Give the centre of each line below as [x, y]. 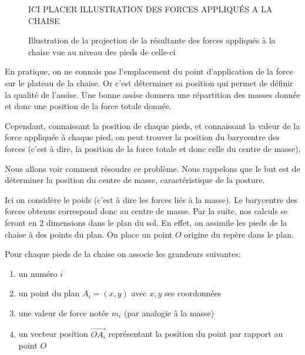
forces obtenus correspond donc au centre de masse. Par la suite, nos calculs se [146, 211]
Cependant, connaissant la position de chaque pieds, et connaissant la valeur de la [152, 125]
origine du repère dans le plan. [239, 234]
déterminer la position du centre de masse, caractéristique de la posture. [135, 180]
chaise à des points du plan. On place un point [89, 234]
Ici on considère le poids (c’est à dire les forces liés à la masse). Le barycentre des [151, 199]
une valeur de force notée [64, 312]
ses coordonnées [193, 293]
